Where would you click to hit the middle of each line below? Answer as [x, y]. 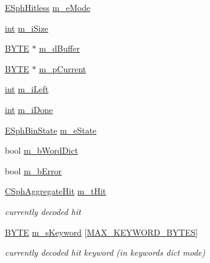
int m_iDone [29, 109]
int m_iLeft [27, 89]
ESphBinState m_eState [51, 130]
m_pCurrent [63, 68]
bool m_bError [34, 170]
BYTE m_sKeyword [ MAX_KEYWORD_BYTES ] [101, 232]
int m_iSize [27, 28]
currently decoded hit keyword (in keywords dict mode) [105, 252]
